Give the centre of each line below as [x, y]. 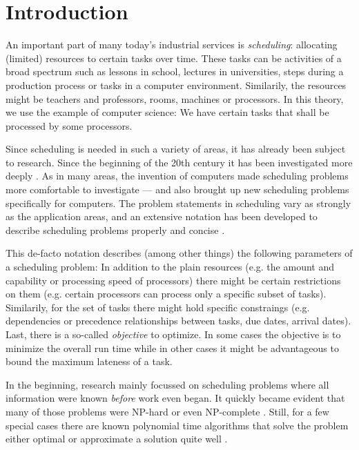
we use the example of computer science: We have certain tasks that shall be [167, 112]
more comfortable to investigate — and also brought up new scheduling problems [177, 189]
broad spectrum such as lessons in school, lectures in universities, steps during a [175, 71]
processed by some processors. [69, 125]
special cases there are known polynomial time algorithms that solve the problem [177, 425]
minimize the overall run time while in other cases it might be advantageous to [172, 348]
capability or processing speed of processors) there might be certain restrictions [173, 280]
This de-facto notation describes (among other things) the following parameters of [179, 253]
